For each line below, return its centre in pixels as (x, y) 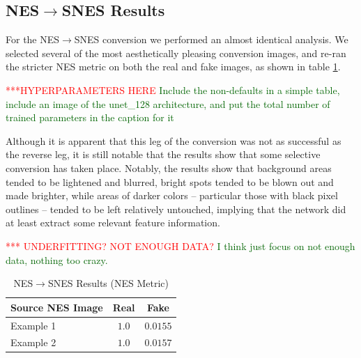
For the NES (33, 39)
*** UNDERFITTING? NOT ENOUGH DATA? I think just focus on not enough (180, 246)
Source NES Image (57, 307)
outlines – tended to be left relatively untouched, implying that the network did (176, 209)
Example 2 (33, 342)
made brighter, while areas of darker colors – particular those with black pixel (172, 195)
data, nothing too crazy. (57, 259)
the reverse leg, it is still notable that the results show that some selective (163, 154)
